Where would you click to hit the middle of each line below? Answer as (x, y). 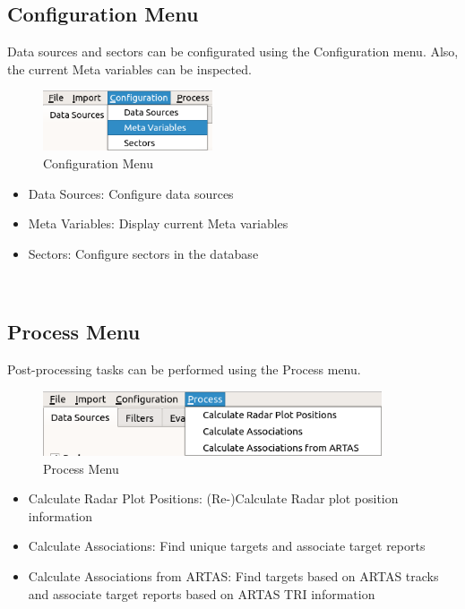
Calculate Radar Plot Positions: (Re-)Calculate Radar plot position (213, 498)
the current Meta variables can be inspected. (129, 69)
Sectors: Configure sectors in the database (143, 253)
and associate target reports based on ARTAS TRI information (202, 593)
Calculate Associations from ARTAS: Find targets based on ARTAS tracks (233, 576)
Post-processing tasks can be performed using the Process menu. (184, 369)
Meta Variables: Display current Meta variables (158, 223)
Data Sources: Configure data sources (131, 193)
